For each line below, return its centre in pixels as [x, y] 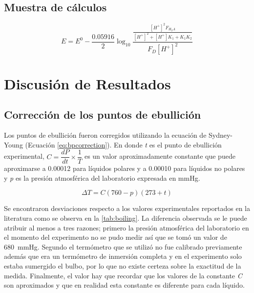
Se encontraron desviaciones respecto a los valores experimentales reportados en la [127, 208]
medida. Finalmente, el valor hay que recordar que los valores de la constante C [123, 275]
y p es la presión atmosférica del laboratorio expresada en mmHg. [102, 178]
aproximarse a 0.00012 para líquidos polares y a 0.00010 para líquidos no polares [125, 168]
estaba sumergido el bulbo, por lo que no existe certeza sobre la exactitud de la [123, 265]
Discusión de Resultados [87, 83]
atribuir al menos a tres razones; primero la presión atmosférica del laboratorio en [127, 227]
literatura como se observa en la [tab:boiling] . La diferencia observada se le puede [126, 218]
